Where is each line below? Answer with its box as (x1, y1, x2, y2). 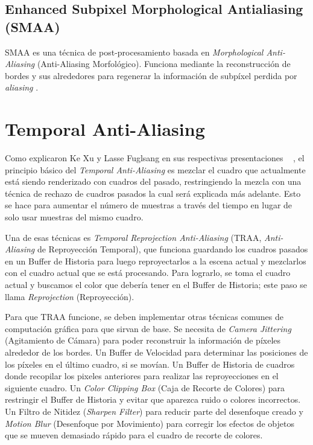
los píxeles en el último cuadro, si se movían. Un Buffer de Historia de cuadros (5, 357, 295, 370)
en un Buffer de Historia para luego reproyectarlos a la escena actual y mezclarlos (5, 254, 306, 267)
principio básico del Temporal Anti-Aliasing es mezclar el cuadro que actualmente (5, 163, 306, 176)
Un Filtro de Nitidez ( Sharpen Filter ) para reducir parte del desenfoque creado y (5, 405, 303, 417)
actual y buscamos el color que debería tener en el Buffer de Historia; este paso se (5, 278, 307, 291)
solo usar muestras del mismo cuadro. (5, 211, 144, 223)
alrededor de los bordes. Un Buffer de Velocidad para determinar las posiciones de (5, 346, 308, 358)
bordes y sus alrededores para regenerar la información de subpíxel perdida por (5, 69, 297, 82)
